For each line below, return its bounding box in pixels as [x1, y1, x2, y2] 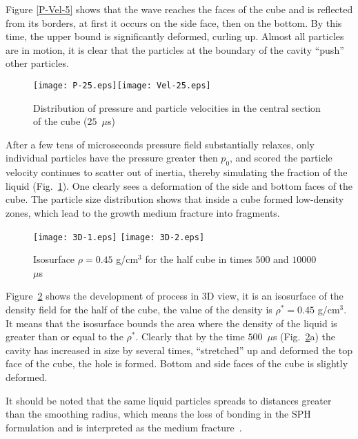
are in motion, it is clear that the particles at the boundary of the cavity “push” [6, 42, 344, 57]
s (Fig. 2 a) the [272, 329, 336, 344]
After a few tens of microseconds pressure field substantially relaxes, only [6, 137, 315, 151]
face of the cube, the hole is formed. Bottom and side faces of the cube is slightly [6, 356, 348, 371]
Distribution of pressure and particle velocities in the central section [33, 100, 321, 115]
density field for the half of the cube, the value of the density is [6, 302, 272, 317]
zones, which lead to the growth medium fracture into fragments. [6, 205, 280, 219]
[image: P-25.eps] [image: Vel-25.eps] [33, 80, 211, 90]
